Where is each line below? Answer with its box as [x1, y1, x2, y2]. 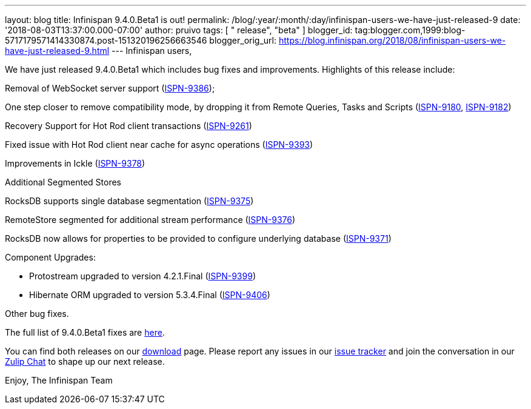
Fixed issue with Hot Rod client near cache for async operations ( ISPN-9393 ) [5, 139, 313, 150]
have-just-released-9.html [5, 45, 110, 56]
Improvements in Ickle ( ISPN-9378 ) [5, 158, 145, 168]
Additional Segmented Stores [5, 177, 121, 187]
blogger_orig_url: [209, 35, 277, 45]
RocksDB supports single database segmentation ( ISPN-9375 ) [5, 196, 254, 206]
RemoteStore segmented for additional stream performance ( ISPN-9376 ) [5, 214, 296, 225]
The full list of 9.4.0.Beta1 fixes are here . [5, 327, 165, 338]
